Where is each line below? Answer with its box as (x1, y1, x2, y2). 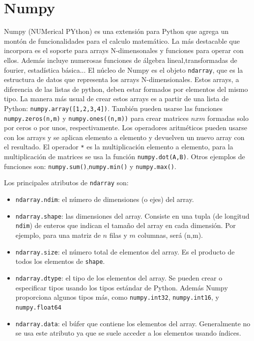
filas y (109, 230, 127, 240)
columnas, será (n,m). (138, 230, 203, 240)
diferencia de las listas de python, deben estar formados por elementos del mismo (4, 84, 248, 94)
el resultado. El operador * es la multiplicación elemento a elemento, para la (4, 142, 233, 152)
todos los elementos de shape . (15, 256, 105, 266)
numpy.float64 (15, 304, 61, 311)
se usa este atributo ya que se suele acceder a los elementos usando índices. (15, 328, 241, 338)
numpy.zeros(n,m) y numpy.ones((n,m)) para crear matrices (4, 113, 189, 123)
